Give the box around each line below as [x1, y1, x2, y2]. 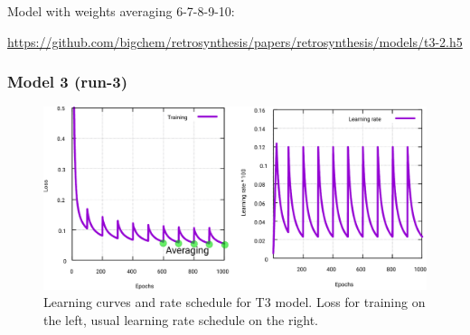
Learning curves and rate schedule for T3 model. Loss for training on [43, 293, 426, 312]
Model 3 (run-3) [7, 70, 127, 93]
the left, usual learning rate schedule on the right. [43, 311, 319, 330]
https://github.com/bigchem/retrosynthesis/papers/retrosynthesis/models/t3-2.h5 [7, 32, 463, 51]
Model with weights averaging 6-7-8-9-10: [7, 2, 235, 20]
